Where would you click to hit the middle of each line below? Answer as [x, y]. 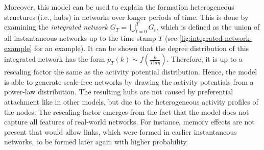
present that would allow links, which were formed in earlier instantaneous [121, 131]
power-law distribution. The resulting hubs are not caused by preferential [119, 92]
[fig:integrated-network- [216, 37]
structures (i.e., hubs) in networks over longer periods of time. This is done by [126, 17]
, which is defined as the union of [208, 27]
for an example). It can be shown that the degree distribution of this [141, 48]
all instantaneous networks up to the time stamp [80, 37]
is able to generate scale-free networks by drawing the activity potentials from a [129, 81]
